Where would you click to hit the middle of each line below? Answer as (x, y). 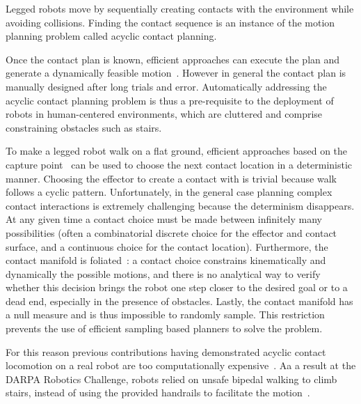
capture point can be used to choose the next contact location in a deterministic (179, 164)
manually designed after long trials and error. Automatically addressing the (166, 86)
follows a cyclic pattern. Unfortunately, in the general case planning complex (169, 192)
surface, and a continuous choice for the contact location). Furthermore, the (167, 246)
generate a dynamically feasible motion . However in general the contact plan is (176, 73)
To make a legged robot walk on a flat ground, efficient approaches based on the (177, 151)
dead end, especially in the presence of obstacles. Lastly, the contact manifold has (179, 301)
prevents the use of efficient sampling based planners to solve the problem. (164, 328)
